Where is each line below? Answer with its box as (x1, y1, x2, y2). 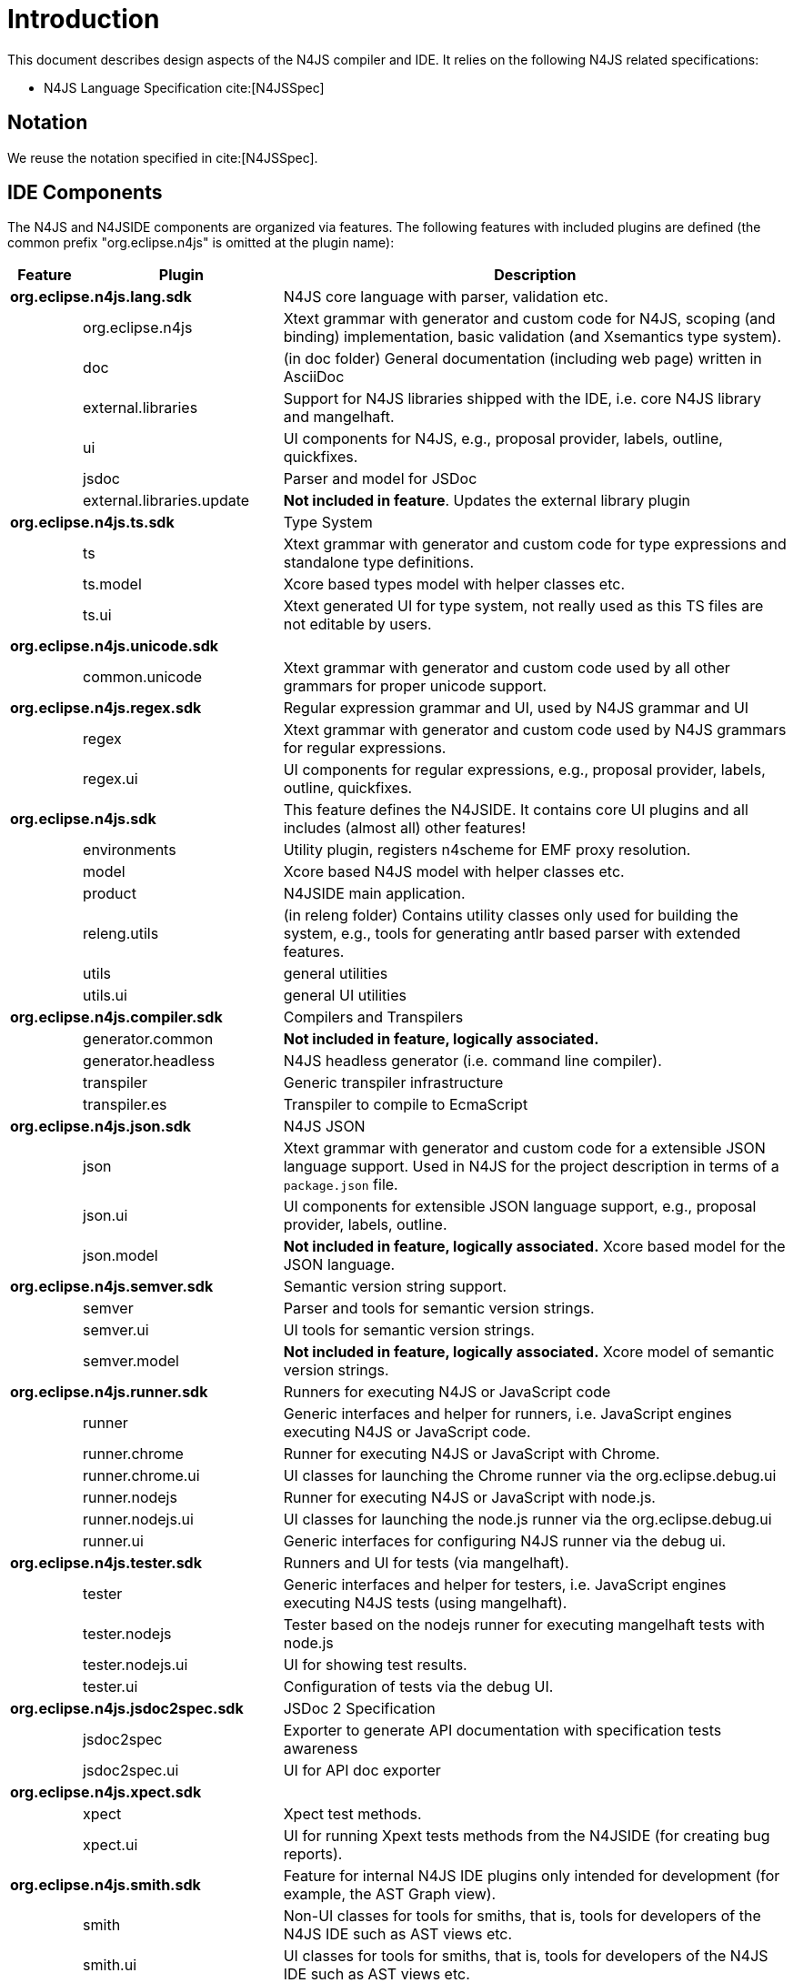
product (83, 884, 136, 903)
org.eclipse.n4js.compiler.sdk (10, 1008, 223, 1027)
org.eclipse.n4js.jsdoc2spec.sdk (10, 1699, 244, 1718)
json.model (83, 1246, 158, 1265)
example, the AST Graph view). (283, 1885, 497, 1904)
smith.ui (83, 1956, 137, 1975)
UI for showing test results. (283, 1656, 467, 1675)
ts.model (83, 575, 142, 594)
